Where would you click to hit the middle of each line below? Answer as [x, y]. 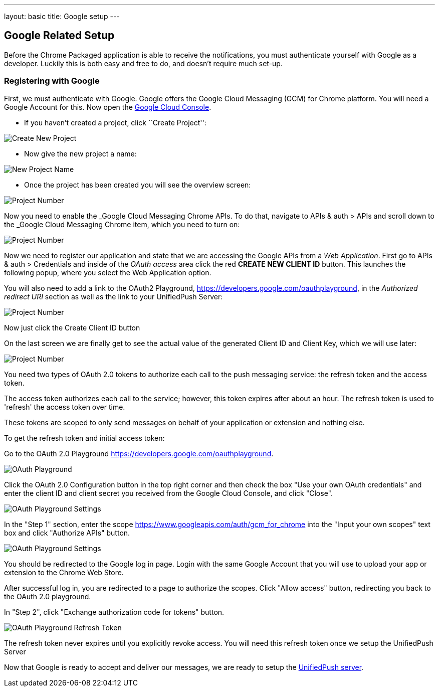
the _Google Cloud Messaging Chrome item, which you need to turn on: [122, 224]
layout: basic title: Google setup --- [62, 16]
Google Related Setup [59, 36]
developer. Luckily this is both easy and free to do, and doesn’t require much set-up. [143, 63]
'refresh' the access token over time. [65, 407]
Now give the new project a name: [80, 153]
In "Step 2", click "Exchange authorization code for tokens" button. [114, 612]
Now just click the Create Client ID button [72, 327]
